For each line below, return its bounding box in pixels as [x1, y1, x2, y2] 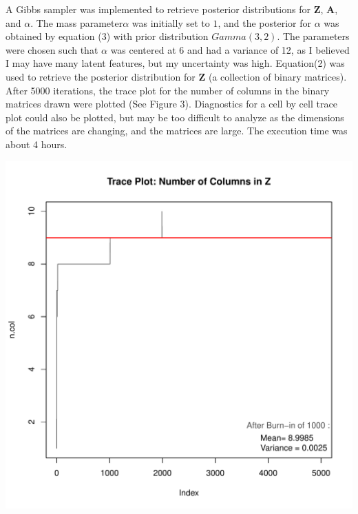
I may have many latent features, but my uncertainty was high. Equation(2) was [6, 56, 345, 70]
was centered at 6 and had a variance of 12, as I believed [110, 42, 350, 56]
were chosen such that [6, 42, 98, 56]
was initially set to [131, 15, 210, 30]
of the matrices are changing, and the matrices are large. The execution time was [6, 123, 348, 138]
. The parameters [277, 29, 350, 43]
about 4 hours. [6, 136, 67, 151]
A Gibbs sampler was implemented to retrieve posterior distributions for [6, 2, 311, 16]
